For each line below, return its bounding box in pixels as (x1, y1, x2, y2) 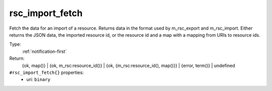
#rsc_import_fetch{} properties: (9, 69, 84, 75)
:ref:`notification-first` (22, 48, 67, 54)
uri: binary (26, 76, 50, 82)
